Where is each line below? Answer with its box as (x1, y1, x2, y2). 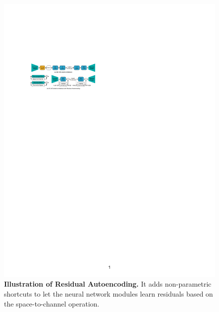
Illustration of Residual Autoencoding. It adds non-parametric (4, 279, 212, 289)
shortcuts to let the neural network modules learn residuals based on (4, 289, 213, 299)
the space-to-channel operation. (4, 298, 100, 309)
